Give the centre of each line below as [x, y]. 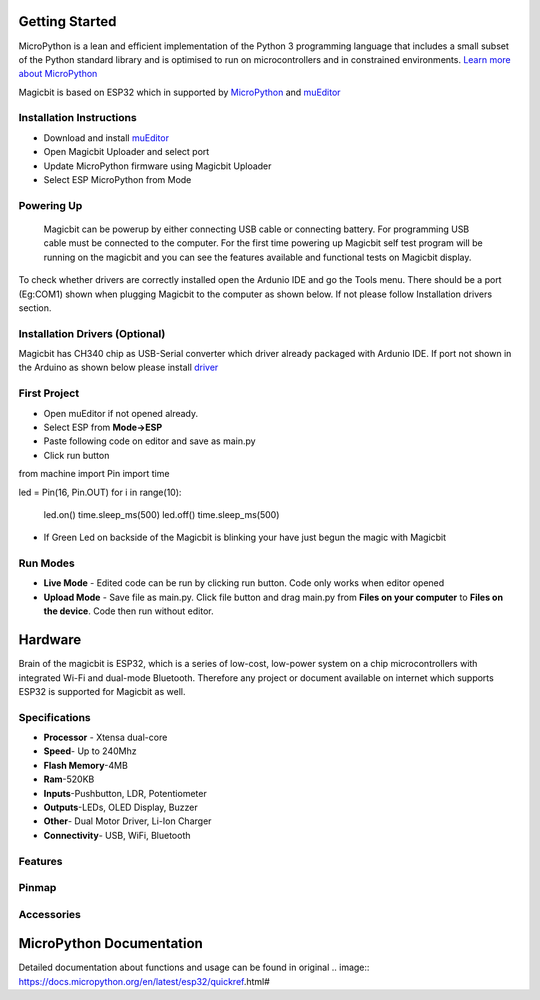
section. [35, 307]
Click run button [76, 455]
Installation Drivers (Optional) [92, 333]
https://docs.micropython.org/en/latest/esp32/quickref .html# [144, 981]
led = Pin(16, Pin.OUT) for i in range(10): [100, 492]
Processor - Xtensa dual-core [105, 737]
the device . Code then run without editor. [128, 611]
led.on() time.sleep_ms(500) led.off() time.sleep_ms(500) [161, 514]
